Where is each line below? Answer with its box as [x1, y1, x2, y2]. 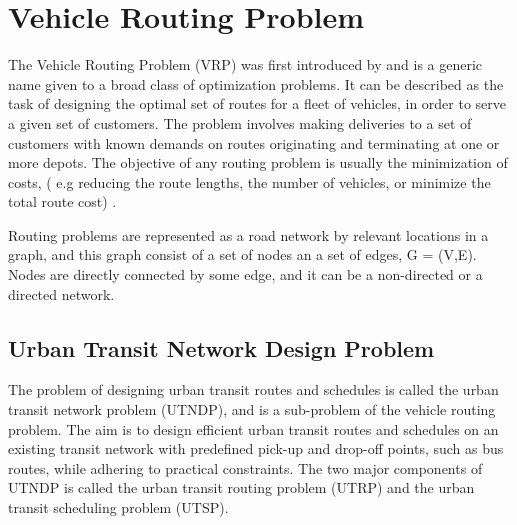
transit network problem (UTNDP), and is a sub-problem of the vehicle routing [8, 399, 496, 420]
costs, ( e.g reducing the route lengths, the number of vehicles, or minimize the [8, 171, 491, 192]
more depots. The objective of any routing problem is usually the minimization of [8, 152, 508, 173]
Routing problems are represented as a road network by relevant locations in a [8, 224, 489, 245]
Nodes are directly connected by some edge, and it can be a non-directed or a [8, 264, 483, 285]
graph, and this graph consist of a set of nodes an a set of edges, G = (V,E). [8, 244, 477, 265]
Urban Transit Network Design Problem [8, 332, 435, 363]
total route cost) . [8, 191, 117, 212]
